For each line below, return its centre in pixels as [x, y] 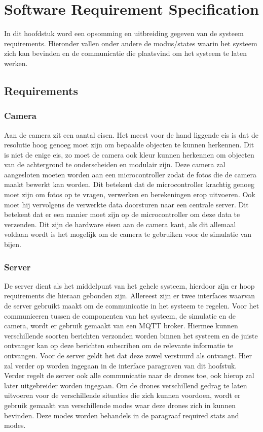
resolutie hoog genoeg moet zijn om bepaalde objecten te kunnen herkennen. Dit [129, 145]
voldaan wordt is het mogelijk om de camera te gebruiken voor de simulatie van [128, 234]
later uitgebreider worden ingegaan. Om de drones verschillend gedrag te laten [126, 385]
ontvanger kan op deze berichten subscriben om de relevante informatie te [119, 345]
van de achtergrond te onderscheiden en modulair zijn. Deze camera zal [115, 164]
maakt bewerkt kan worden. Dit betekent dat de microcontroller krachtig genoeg [129, 184]
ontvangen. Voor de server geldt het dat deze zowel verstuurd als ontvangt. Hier [128, 355]
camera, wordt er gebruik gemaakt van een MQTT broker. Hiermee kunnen [121, 326]
